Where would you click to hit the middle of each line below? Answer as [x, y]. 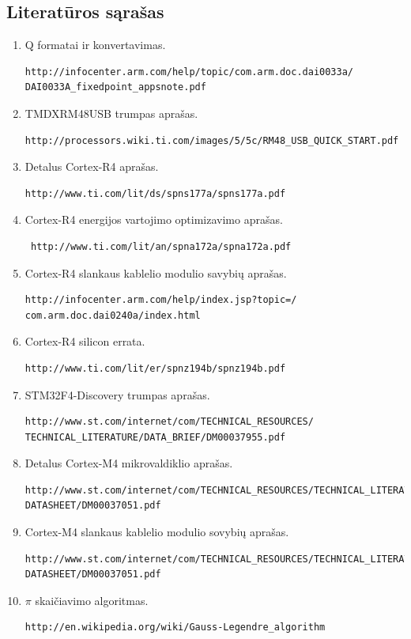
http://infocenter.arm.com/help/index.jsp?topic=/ [161, 300]
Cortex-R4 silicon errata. [85, 341]
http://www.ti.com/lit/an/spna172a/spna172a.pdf [161, 246]
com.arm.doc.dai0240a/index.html [113, 315]
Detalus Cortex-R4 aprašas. [92, 166]
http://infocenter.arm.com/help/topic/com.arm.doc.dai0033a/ [189, 72]
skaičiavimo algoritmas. [92, 600]
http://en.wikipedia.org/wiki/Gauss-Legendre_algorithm [175, 628]
